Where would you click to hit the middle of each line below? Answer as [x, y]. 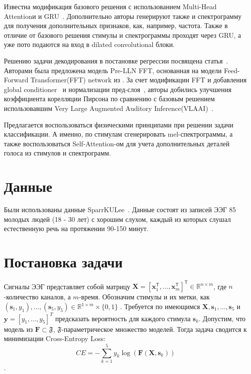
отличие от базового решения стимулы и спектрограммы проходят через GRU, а [123, 35]
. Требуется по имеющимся [160, 306]
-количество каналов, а [37, 297]
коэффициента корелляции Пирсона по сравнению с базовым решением [110, 99]
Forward [16, 80]
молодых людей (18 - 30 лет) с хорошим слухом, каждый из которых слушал [118, 219]
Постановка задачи [63, 262]
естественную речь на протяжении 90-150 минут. [76, 228]
